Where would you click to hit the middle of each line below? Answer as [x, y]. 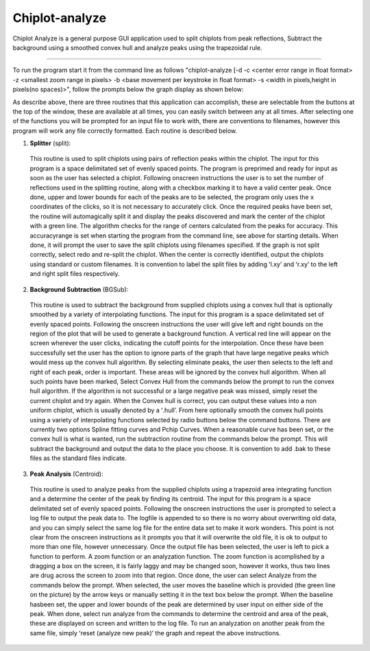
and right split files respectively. [75, 274]
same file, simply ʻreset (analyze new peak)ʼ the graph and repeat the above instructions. [155, 633]
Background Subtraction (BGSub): [79, 289]
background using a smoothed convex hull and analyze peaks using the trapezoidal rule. [137, 47]
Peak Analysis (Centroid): [66, 474]
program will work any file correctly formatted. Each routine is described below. [125, 131]
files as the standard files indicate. [78, 458]
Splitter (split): [50, 143]
